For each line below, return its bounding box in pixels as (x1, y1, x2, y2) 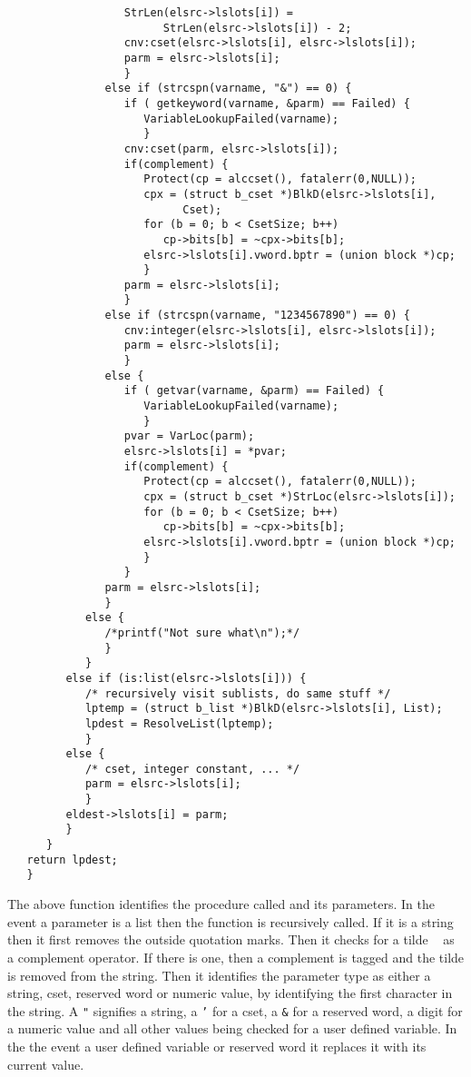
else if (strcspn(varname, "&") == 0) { (104, 82, 352, 95)
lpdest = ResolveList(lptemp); (84, 716, 274, 730)
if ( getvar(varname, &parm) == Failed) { (123, 384, 385, 398)
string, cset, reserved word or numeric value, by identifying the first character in (7, 983, 453, 1003)
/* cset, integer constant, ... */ (84, 762, 300, 776)
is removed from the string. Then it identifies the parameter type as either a (7, 965, 431, 984)
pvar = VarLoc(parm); (123, 430, 255, 443)
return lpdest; (26, 853, 118, 866)
